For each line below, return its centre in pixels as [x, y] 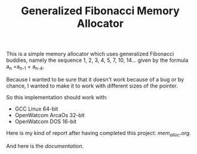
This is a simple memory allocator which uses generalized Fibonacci [90, 54]
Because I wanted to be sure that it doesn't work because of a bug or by [95, 79]
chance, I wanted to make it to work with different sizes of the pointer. [92, 86]
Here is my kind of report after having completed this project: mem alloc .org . [98, 133]
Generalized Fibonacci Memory [100, 11]
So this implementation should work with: [57, 97]
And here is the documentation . [45, 146]
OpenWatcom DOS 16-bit [45, 121]
